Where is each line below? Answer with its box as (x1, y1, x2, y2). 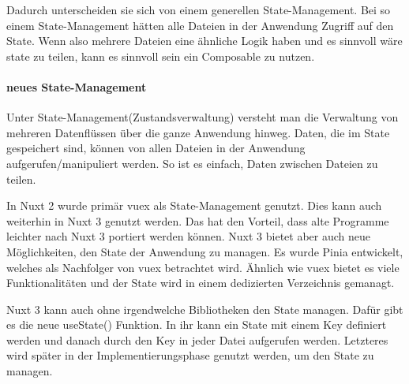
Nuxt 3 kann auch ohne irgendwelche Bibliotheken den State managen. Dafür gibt (6, 300, 403, 317)
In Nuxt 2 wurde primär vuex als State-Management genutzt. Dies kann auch (6, 197, 382, 214)
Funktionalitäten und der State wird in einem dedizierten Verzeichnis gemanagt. (6, 274, 395, 291)
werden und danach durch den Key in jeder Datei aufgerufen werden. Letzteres (6, 331, 388, 348)
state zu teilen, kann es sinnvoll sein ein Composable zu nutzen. (6, 47, 315, 64)
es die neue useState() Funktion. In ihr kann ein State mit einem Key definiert (6, 316, 387, 333)
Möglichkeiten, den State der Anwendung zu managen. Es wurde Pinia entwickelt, (6, 243, 403, 259)
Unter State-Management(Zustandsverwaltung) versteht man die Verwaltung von (6, 109, 399, 125)
